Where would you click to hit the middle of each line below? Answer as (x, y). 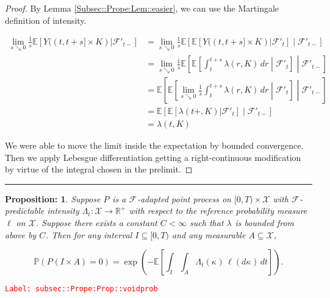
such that (207, 223)
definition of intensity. (46, 20)
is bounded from (265, 223)
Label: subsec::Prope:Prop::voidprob (81, 289)
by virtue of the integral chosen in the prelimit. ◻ (99, 169)
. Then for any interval (89, 234)
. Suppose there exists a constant (96, 223)
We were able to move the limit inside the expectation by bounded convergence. (154, 145)
